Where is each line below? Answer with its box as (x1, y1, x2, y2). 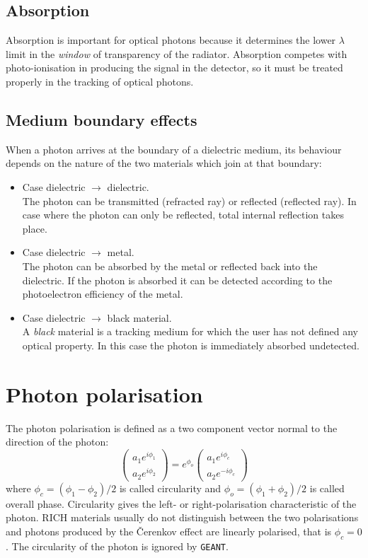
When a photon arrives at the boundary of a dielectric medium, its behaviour (6, 141, 342, 156)
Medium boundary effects (6, 108, 197, 130)
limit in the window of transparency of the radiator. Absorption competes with (6, 46, 347, 61)
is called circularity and (119, 480, 222, 495)
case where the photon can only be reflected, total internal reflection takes (22, 207, 344, 222)
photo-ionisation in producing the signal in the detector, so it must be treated (6, 60, 343, 75)
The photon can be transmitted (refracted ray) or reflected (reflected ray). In (22, 193, 357, 208)
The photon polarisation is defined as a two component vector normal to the (6, 420, 338, 435)
